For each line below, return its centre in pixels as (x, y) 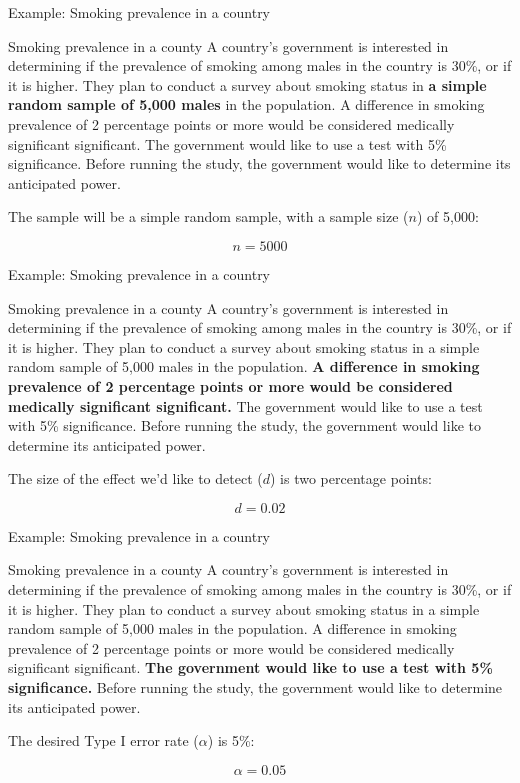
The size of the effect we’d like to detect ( (135, 478)
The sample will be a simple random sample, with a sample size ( (208, 216)
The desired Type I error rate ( (103, 740)
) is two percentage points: (351, 478)
